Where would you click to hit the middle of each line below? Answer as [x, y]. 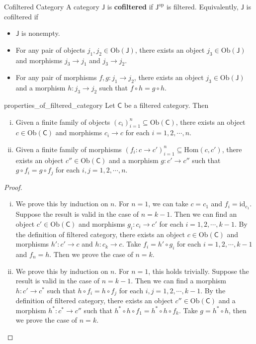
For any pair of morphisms [56, 77]
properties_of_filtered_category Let [60, 105]
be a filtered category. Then [166, 105]
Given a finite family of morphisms [69, 149]
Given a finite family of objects [63, 122]
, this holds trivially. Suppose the [199, 271]
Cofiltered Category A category [52, 6]
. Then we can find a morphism [179, 281]
